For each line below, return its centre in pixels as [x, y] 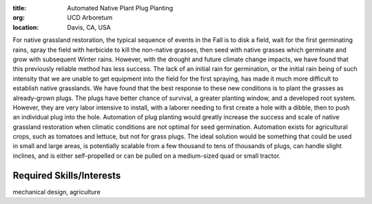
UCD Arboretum [90, 18]
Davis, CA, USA [89, 27]
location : [26, 27]
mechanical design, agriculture [57, 192]
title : [20, 8]
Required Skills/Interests [67, 175]
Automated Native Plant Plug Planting [120, 8]
